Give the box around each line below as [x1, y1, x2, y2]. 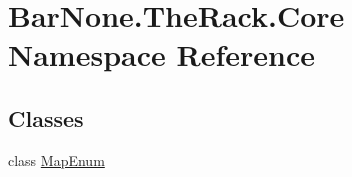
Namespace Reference [8, 34, 315, 75]
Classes [8, 102, 84, 133]
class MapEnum [8, 149, 105, 170]
